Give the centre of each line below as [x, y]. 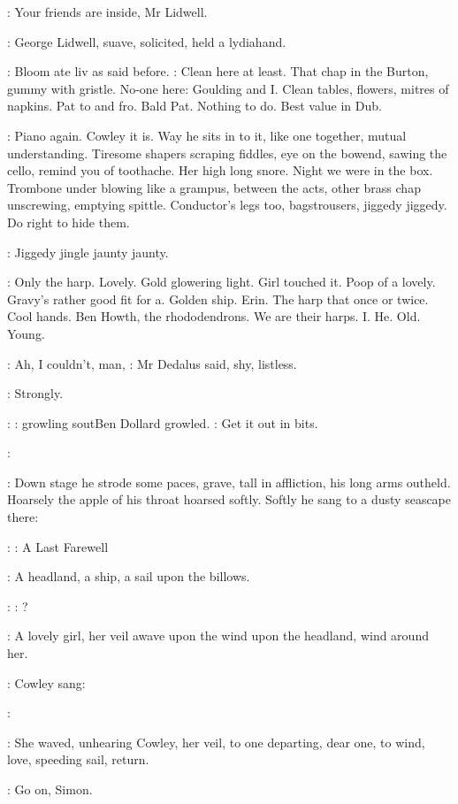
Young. [26, 333]
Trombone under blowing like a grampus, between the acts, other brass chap [214, 187]
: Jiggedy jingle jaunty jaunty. [88, 252]
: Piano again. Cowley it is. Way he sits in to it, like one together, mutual [207, 135]
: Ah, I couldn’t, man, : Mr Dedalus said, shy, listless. [152, 363]
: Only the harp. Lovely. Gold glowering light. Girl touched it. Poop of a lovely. [221, 282]
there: [23, 517]
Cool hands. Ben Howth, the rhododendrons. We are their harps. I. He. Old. [214, 316]
